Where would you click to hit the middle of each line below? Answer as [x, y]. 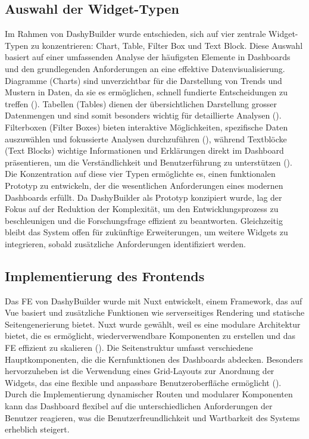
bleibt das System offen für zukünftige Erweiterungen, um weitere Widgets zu [146, 232]
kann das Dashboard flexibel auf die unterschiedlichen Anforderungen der [139, 406]
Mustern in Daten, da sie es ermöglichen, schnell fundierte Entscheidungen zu [146, 92]
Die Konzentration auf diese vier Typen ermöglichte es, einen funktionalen [140, 174]
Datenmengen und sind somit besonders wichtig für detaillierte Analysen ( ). [143, 115]
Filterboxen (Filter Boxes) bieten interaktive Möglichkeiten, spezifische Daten [146, 127]
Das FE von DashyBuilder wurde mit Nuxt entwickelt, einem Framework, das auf [154, 301]
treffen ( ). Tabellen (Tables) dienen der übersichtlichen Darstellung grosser [141, 103]
